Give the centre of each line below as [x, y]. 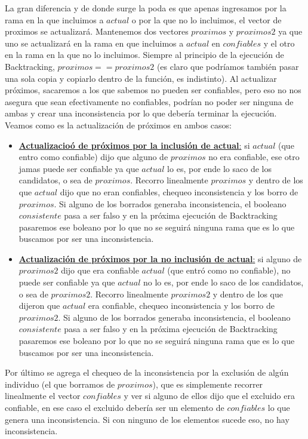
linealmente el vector [43, 396]
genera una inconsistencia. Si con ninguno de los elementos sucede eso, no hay [147, 419]
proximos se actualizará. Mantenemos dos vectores [97, 31]
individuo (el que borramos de [60, 384]
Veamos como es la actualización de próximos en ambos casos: [118, 125]
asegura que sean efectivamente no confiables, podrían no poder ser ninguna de [149, 101]
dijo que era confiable [100, 270]
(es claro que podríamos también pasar [228, 66]
